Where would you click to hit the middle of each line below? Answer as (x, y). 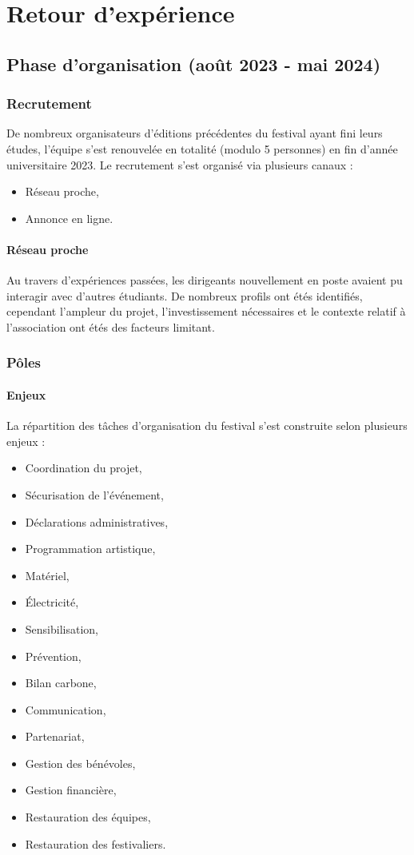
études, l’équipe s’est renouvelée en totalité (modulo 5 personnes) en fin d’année (202, 148)
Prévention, (53, 656)
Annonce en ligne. (69, 218)
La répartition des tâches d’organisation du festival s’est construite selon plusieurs (207, 426)
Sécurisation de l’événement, (94, 494)
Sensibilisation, (62, 628)
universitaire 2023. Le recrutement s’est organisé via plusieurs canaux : (180, 164)
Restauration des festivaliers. (96, 843)
